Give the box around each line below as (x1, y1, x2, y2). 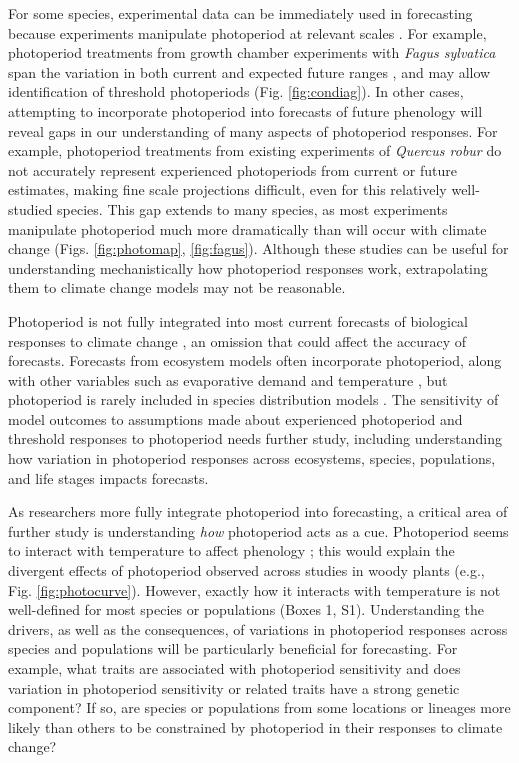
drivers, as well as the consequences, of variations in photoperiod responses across (8, 618, 508, 639)
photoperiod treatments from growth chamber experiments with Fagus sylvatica (8, 42, 496, 63)
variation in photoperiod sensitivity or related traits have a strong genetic (8, 677, 460, 698)
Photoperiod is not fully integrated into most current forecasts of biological (8, 310, 469, 331)
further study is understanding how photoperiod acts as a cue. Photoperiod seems (8, 520, 509, 541)
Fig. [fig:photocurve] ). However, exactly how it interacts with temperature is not (8, 579, 501, 600)
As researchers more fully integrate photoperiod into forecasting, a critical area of (8, 501, 508, 522)
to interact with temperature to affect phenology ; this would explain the (8, 540, 455, 561)
